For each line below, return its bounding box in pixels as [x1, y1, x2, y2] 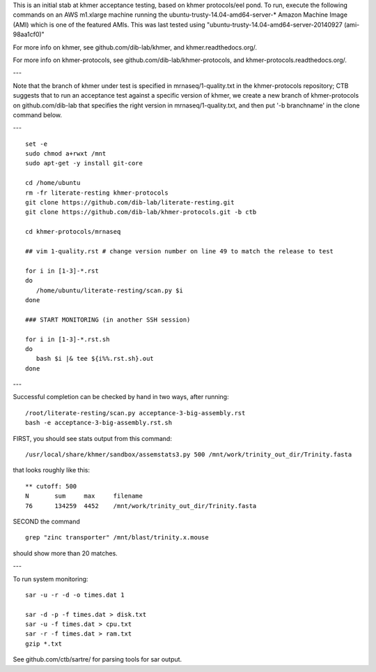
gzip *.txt [25, 639, 63, 648]
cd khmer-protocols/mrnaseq [25, 227, 121, 236]
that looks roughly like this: [13, 466, 91, 475]
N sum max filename [25, 492, 143, 500]
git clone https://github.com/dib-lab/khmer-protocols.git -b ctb [25, 208, 257, 216]
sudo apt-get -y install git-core [25, 159, 143, 167]
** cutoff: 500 [25, 482, 77, 490]
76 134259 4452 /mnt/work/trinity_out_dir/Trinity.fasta [25, 502, 257, 509]
